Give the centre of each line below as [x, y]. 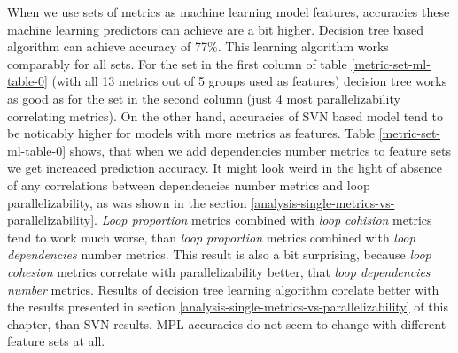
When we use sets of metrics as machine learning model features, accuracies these [229, 12]
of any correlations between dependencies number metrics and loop [189, 184]
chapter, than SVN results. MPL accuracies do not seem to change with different [227, 323]
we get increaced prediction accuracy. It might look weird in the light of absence [225, 168]
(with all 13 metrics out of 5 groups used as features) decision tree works [249, 81]
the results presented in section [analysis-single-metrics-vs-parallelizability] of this [228, 307]
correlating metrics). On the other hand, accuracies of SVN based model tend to [225, 115]
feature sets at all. [56, 341]
